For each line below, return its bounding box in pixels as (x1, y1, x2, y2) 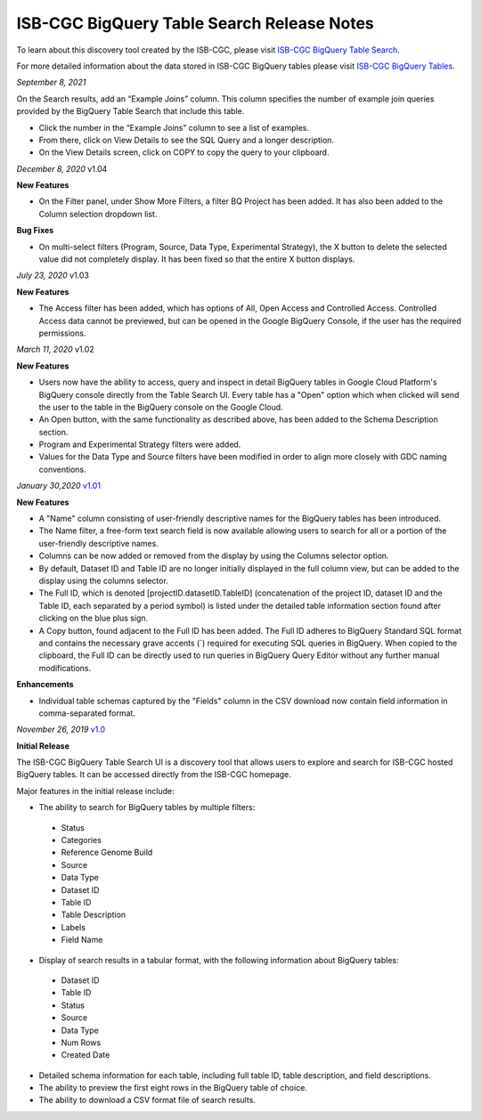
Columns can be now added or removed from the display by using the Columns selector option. (38, 550, 389, 561)
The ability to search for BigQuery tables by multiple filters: (38, 802, 256, 813)
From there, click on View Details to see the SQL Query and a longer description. (38, 134, 334, 145)
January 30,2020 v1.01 (16, 481, 102, 491)
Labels (61, 921, 86, 932)
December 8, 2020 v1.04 (16, 163, 108, 174)
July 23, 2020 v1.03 (16, 270, 89, 280)
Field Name (61, 935, 103, 946)
